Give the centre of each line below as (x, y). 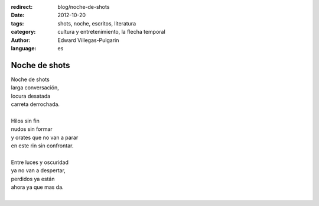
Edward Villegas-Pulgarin (88, 40)
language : (24, 48)
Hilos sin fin (25, 121)
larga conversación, (35, 88)
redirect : (22, 7)
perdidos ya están (33, 179)
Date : (18, 15)
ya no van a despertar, (38, 170)
